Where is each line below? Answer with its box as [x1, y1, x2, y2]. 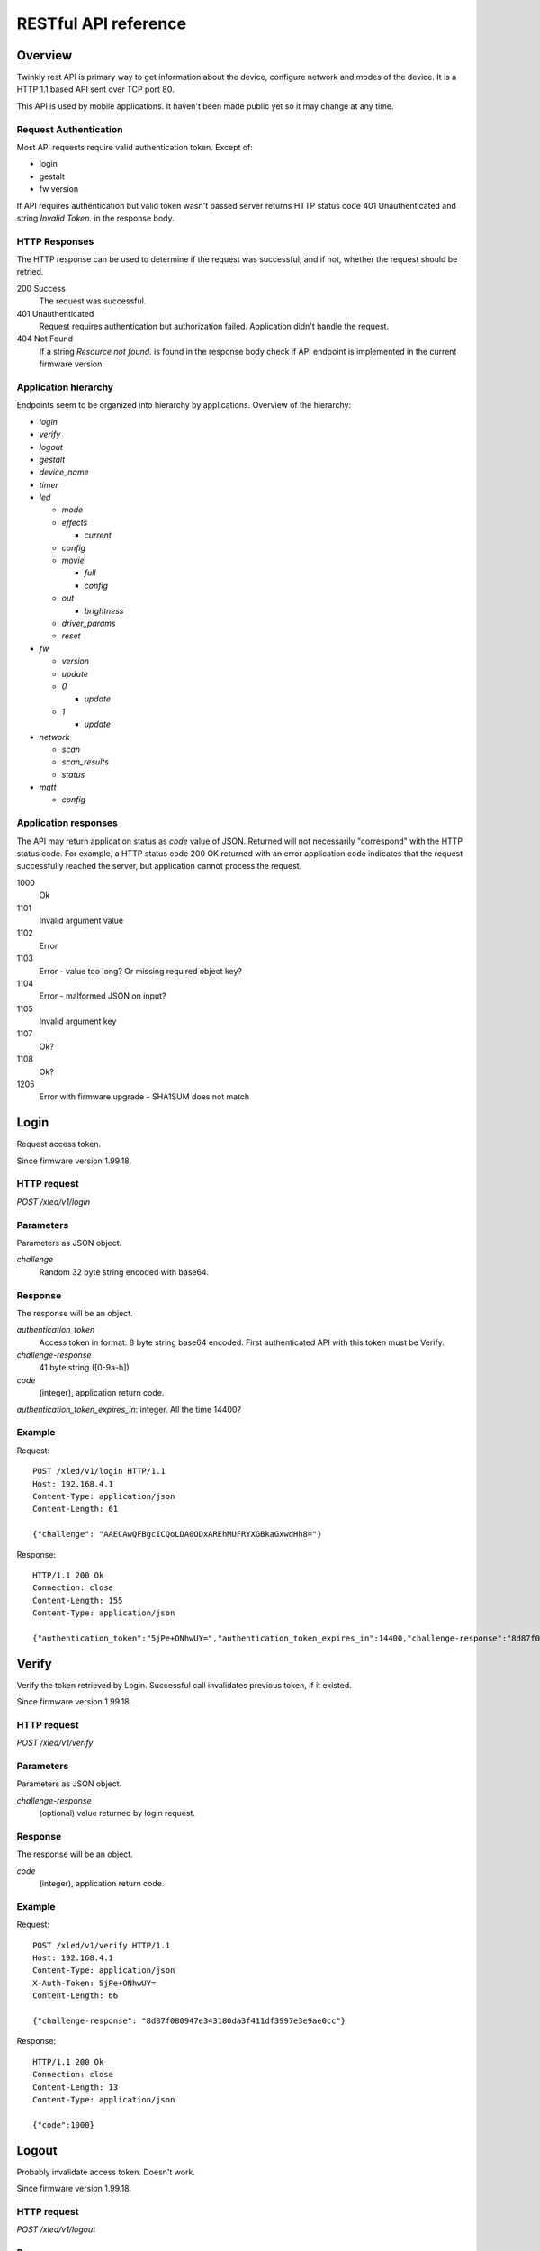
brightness [84, 605, 124, 616]
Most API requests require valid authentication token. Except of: [16, 141, 254, 152]
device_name [39, 466, 89, 477]
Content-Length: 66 [32, 1991, 119, 2001]
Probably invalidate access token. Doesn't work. [16, 2166, 195, 2177]
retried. [16, 267, 44, 277]
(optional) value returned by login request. [39, 1808, 196, 1819]
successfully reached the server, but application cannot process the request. [16, 861, 302, 872]
